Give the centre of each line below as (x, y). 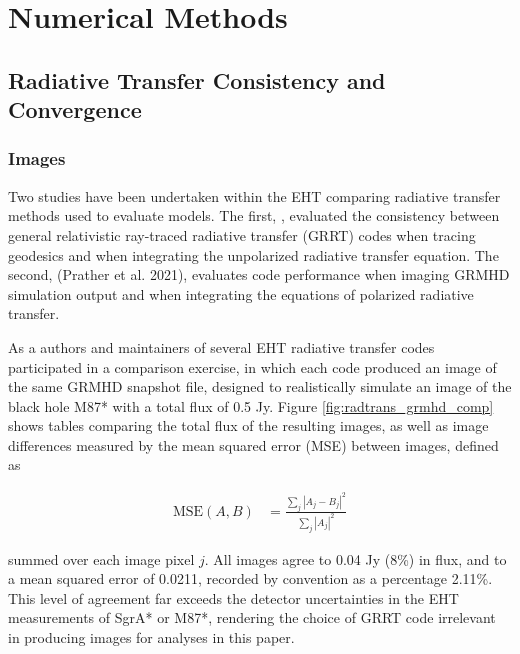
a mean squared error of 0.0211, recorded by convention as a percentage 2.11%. (250, 578)
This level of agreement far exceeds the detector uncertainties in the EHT (233, 597)
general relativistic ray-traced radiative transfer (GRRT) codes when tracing (242, 234)
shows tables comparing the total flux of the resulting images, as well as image (248, 425)
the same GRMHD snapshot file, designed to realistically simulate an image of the (260, 386)
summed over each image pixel (101, 558)
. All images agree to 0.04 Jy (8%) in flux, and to (355, 558)
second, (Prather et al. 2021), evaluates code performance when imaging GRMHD (259, 274)
